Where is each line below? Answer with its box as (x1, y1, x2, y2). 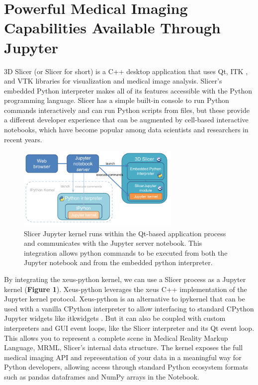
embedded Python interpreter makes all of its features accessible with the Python (4, 85, 253, 96)
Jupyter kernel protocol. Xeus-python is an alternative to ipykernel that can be (4, 293, 245, 304)
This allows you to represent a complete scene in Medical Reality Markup (4, 332, 228, 343)
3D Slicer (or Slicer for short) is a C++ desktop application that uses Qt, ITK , (4, 66, 248, 76)
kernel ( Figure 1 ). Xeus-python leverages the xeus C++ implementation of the (4, 284, 247, 294)
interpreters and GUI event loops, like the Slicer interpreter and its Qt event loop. (4, 323, 255, 333)
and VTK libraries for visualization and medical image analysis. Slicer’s (4, 76, 222, 86)
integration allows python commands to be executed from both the (24, 247, 228, 258)
